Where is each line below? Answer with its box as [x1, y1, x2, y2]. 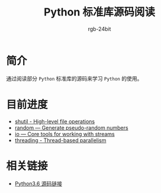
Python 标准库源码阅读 [43, 5, 156, 19]
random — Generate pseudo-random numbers [14, 124, 128, 131]
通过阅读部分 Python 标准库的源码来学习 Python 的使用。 [6, 75, 143, 82]
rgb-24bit [88, 25, 111, 33]
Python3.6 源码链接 [14, 180, 62, 187]
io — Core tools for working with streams [14, 130, 115, 137]
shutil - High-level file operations [14, 118, 95, 125]
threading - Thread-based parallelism [14, 137, 107, 144]
